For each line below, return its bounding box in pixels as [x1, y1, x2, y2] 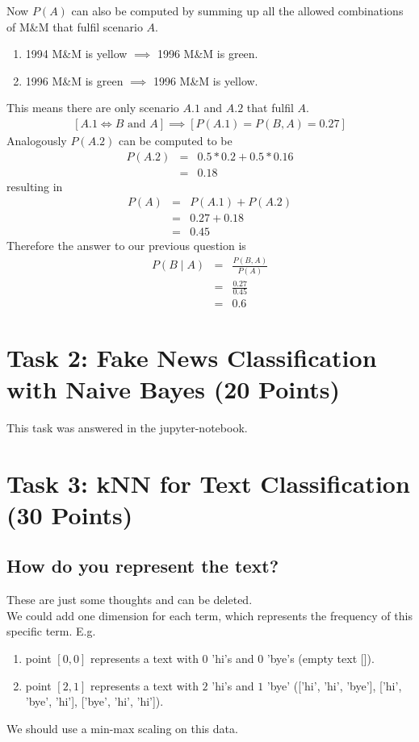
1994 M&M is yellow [25, 45, 128, 62]
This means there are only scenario [6, 99, 179, 116]
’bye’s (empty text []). [266, 649, 375, 666]
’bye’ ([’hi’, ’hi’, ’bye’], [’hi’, [266, 677, 402, 694]
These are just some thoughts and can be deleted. [6, 591, 253, 608]
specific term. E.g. [6, 623, 96, 640]
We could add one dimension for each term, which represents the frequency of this [6, 607, 413, 623]
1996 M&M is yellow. [153, 72, 258, 89]
